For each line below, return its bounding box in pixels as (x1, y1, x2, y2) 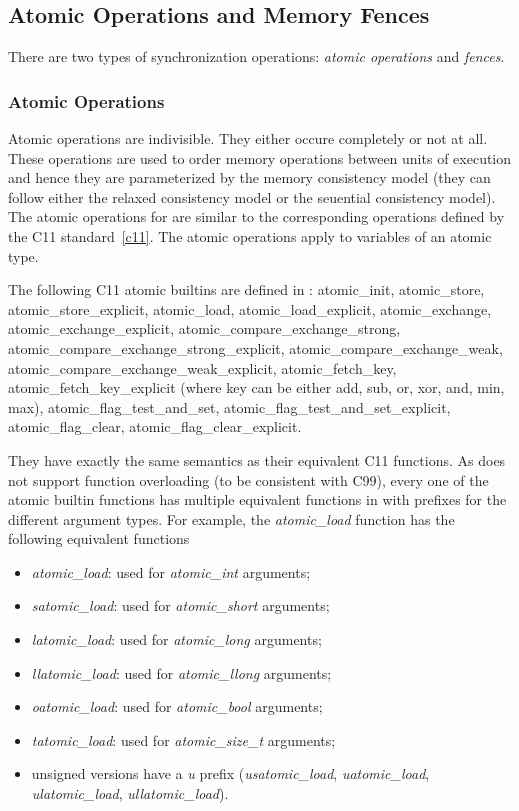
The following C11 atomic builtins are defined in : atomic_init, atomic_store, (8, 279, 485, 300)
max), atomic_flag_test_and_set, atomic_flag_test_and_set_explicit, (8, 396, 451, 417)
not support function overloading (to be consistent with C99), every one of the (8, 469, 489, 490)
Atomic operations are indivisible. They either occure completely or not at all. (8, 128, 488, 149)
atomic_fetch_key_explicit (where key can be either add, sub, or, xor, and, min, (8, 377, 505, 398)
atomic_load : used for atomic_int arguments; (31, 561, 311, 582)
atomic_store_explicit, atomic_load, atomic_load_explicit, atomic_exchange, (8, 298, 492, 319)
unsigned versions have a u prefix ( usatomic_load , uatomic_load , (31, 763, 430, 784)
